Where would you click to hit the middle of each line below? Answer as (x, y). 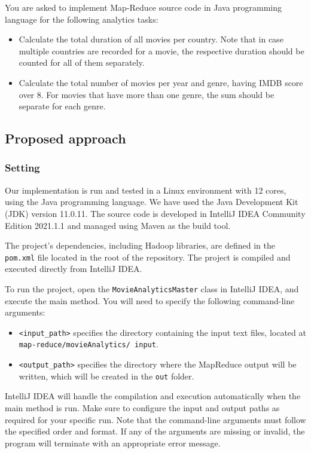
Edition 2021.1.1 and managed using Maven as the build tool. (118, 225)
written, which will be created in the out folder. (106, 376)
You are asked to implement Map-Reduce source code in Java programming (144, 7)
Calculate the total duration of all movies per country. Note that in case (151, 39)
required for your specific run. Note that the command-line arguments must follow (155, 419)
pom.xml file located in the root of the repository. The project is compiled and (148, 257)
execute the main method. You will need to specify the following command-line (150, 300)
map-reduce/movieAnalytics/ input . (89, 344)
